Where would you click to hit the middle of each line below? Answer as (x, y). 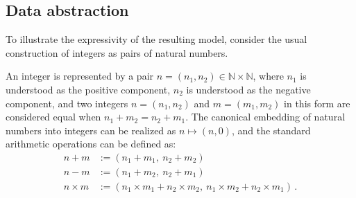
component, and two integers (67, 103)
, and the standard (271, 130)
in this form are (317, 103)
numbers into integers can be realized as (91, 130)
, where (268, 76)
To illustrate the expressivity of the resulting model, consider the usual (156, 39)
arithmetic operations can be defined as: (91, 144)
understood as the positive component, (88, 89)
